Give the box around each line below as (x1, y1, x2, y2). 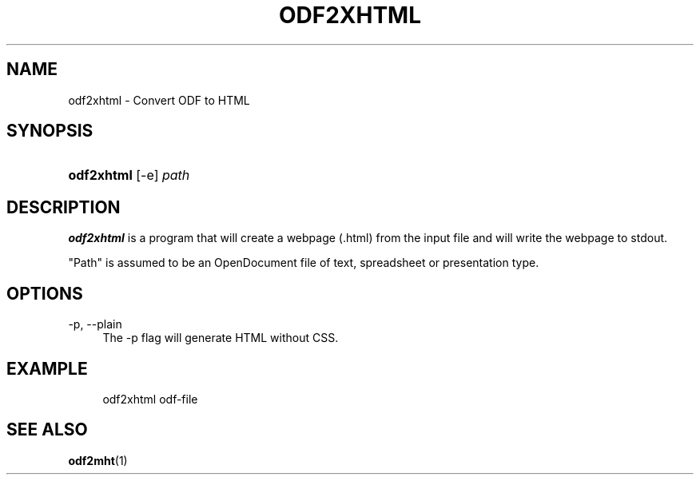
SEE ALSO (6, 419, 88, 440)
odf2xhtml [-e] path (68, 167, 190, 184)
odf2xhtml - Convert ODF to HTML (68, 93, 250, 107)
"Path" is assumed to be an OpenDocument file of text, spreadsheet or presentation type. (68, 256, 539, 270)
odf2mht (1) (68, 453, 128, 467)
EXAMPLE (6, 358, 88, 379)
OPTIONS (6, 283, 83, 304)
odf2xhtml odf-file (102, 392, 198, 406)
